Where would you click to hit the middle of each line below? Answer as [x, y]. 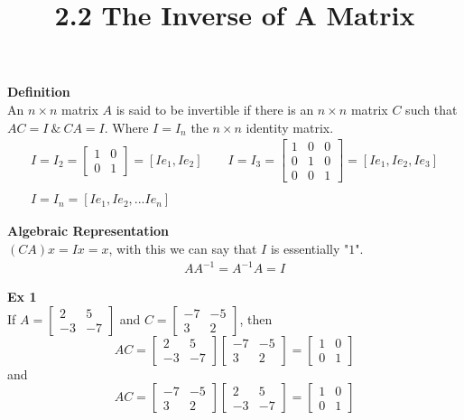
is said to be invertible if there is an [215, 109]
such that [432, 109]
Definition [39, 92]
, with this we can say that [183, 248]
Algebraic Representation [88, 231]
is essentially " [310, 248]
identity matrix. [290, 127]
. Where [126, 127]
